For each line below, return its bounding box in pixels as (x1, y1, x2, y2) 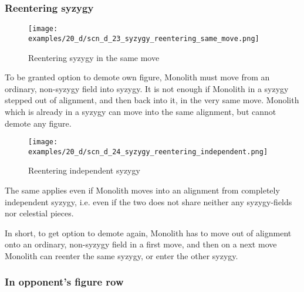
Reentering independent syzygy (28, 164, 140, 176)
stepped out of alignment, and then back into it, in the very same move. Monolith (5, 94, 299, 106)
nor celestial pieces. (5, 207, 74, 219)
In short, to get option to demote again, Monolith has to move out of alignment (5, 226, 292, 239)
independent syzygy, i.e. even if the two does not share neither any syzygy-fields (5, 195, 292, 208)
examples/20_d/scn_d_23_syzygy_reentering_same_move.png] (28, 34, 259, 43)
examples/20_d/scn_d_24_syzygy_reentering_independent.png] (28, 147, 268, 156)
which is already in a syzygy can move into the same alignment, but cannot (5, 105, 276, 117)
